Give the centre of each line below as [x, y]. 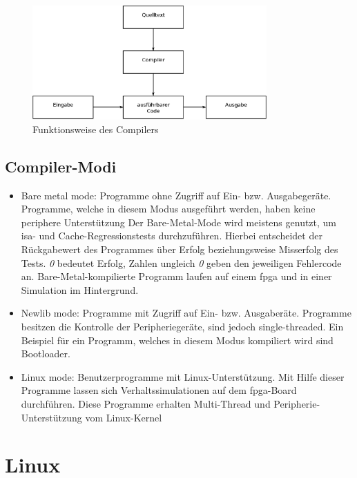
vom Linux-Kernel [124, 417]
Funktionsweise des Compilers [96, 129]
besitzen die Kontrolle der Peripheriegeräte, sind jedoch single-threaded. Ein [182, 327]
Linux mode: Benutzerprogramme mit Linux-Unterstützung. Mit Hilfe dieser [183, 376]
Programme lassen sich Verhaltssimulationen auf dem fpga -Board [159, 390]
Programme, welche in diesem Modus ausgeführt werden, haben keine [168, 209]
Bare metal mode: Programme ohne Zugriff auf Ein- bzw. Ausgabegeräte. [176, 195]
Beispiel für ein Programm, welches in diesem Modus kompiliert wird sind [177, 340]
